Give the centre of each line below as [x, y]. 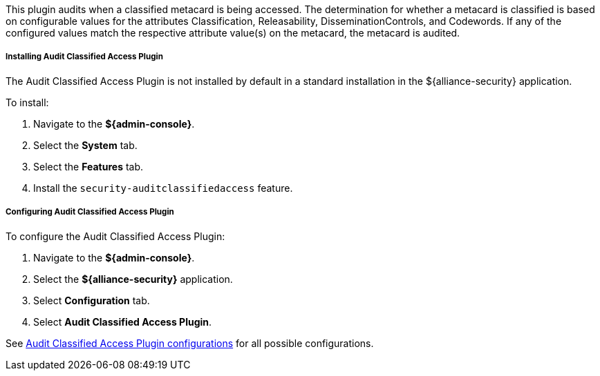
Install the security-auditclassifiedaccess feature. [163, 188]
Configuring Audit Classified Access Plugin [90, 212]
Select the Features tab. [88, 166]
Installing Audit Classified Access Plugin [84, 57]
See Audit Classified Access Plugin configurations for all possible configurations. [190, 343]
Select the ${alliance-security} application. [133, 279]
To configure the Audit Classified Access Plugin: [115, 236]
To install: [27, 102]
